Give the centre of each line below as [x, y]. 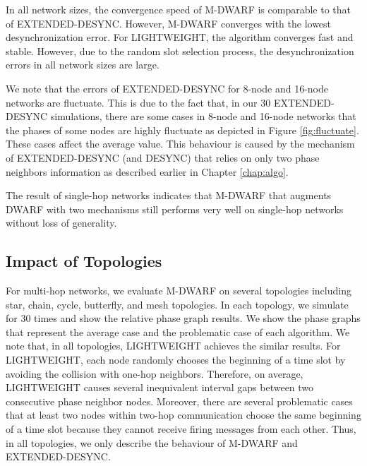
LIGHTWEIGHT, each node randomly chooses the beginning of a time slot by [176, 360]
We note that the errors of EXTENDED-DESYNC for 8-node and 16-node [167, 88]
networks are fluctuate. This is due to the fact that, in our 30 [138, 102]
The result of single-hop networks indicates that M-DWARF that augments [169, 195]
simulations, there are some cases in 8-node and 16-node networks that [203, 116]
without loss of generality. [61, 223]
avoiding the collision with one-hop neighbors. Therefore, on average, [155, 373]
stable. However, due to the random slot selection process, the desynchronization [180, 50]
